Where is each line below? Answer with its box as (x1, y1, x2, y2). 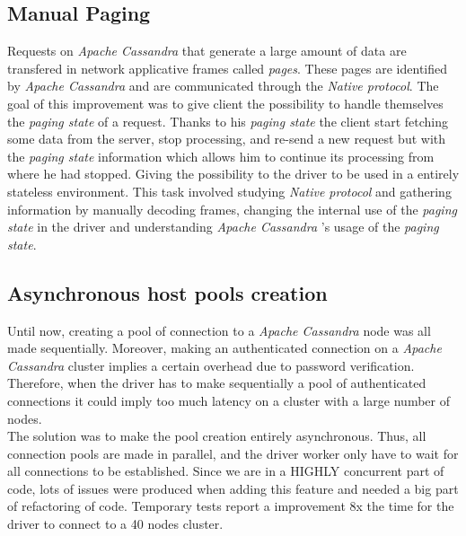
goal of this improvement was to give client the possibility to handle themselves (7, 93, 444, 112)
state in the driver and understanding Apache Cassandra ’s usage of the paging (7, 217, 439, 236)
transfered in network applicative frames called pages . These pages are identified (7, 58, 448, 77)
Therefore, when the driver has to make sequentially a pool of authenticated (7, 373, 426, 392)
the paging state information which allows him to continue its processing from (7, 146, 435, 165)
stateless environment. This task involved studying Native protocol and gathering (7, 181, 452, 200)
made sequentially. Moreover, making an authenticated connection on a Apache (7, 338, 442, 357)
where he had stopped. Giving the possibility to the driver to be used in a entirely (7, 164, 460, 183)
